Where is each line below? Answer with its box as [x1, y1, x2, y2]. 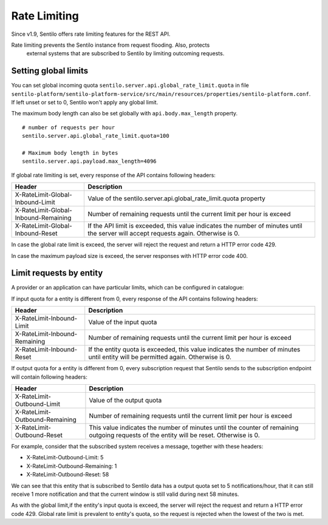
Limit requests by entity [11, 268, 103, 279]
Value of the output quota [89, 396, 162, 404]
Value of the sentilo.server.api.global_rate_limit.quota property [87, 194, 265, 203]
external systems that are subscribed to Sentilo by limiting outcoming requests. [26, 50, 225, 57]
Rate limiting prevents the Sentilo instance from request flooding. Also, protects [11, 41, 210, 49]
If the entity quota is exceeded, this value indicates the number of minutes [88, 345, 301, 354]
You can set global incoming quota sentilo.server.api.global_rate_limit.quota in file [11, 82, 249, 89]
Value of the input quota [88, 318, 157, 327]
